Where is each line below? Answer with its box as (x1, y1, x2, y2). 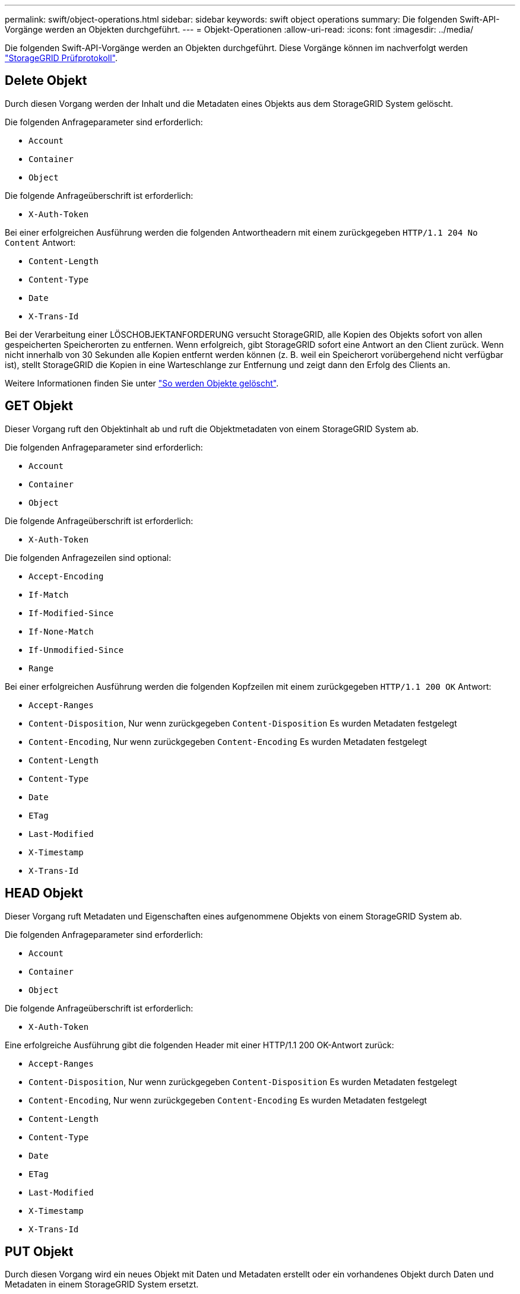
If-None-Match (28, 626, 94, 636)
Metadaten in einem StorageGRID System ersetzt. (5, 1279, 199, 1290)
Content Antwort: (5, 237, 76, 248)
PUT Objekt (5, 1244, 74, 1259)
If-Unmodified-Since (28, 645, 124, 655)
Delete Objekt (5, 73, 87, 88)
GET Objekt (5, 398, 73, 414)
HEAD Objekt (5, 886, 83, 901)
